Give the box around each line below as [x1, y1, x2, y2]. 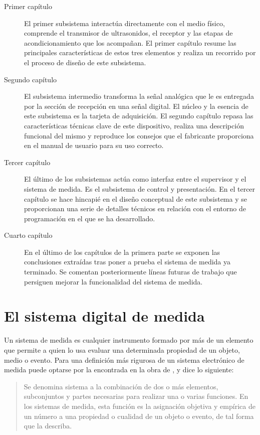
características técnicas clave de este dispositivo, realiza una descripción [24, 120, 244, 130]
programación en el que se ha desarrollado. [24, 213, 155, 223]
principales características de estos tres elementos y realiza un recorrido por [24, 47, 256, 58]
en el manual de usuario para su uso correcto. [24, 140, 164, 151]
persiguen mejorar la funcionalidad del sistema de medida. [24, 276, 203, 286]
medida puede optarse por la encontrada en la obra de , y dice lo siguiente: [4, 364, 234, 375]
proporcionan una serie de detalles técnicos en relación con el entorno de [24, 203, 246, 214]
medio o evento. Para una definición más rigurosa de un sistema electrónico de [4, 354, 244, 365]
